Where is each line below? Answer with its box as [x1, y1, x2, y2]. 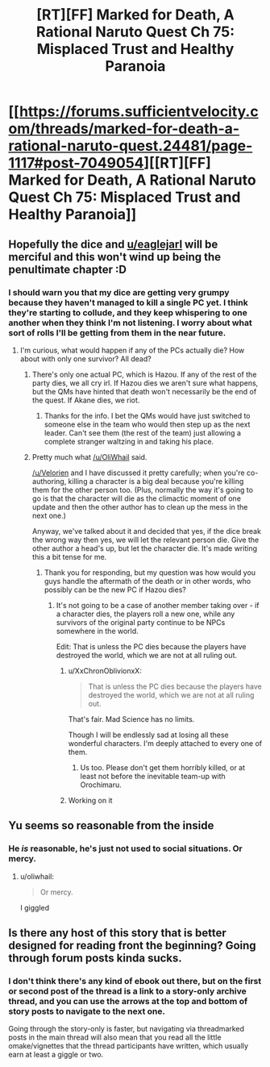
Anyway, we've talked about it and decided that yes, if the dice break [31, 526, 262, 536]
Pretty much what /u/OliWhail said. [31, 452, 147, 461]
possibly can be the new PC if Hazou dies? [44, 585, 187, 594]
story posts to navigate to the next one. [8, 1006, 165, 1017]
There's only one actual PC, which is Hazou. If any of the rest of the [31, 369, 257, 379]
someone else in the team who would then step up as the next [44, 419, 251, 429]
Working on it [68, 795, 113, 805]
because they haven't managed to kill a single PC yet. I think [8, 297, 248, 308]
